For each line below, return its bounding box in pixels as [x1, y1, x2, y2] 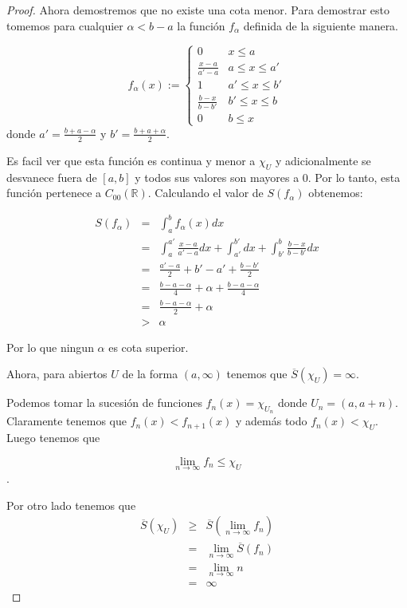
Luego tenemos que [6, 429, 100, 446]
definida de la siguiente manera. [243, 17, 399, 34]
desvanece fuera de [6, 168, 97, 185]
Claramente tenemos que [6, 413, 127, 429]
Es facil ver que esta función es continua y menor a [6, 152, 256, 168]
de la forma [122, 365, 178, 382]
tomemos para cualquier [6, 17, 123, 34]
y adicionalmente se [275, 152, 371, 168]
